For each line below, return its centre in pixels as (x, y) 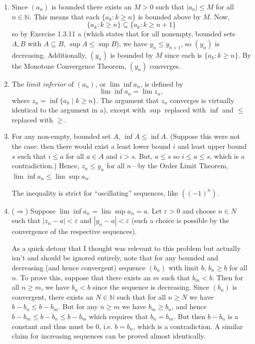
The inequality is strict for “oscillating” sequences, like (95, 192)
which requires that (119, 316)
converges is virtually (202, 100)
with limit (184, 267)
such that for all (141, 296)
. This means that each (64, 16)
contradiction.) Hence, (46, 166)
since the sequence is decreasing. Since (151, 287)
